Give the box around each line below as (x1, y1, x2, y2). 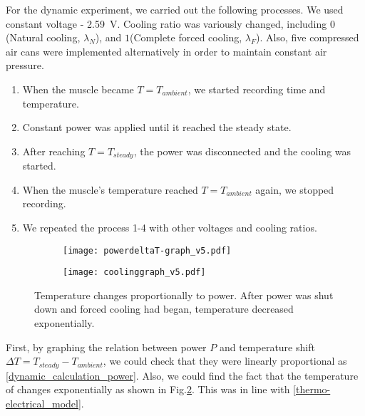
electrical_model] (6, 395, 81, 410)
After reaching (22, 143, 86, 158)
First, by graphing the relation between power (6, 339, 207, 354)
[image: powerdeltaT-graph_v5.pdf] (63, 245, 232, 256)
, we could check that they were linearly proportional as (103, 353, 347, 368)
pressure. (6, 58, 44, 73)
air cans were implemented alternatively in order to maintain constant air (6, 43, 327, 58)
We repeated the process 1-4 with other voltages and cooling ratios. (22, 219, 317, 234)
